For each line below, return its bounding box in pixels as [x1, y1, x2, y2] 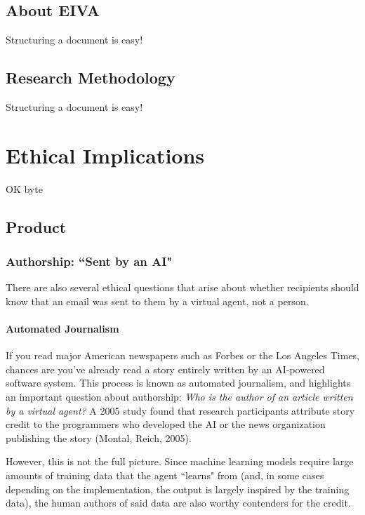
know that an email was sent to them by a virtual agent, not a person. [6, 293, 309, 308]
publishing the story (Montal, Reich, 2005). [6, 430, 192, 445]
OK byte [6, 181, 43, 196]
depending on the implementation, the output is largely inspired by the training [6, 481, 350, 496]
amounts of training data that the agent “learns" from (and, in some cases [6, 468, 324, 483]
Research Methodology [6, 67, 175, 88]
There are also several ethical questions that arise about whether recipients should [6, 280, 359, 295]
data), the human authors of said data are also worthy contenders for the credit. [6, 495, 351, 510]
